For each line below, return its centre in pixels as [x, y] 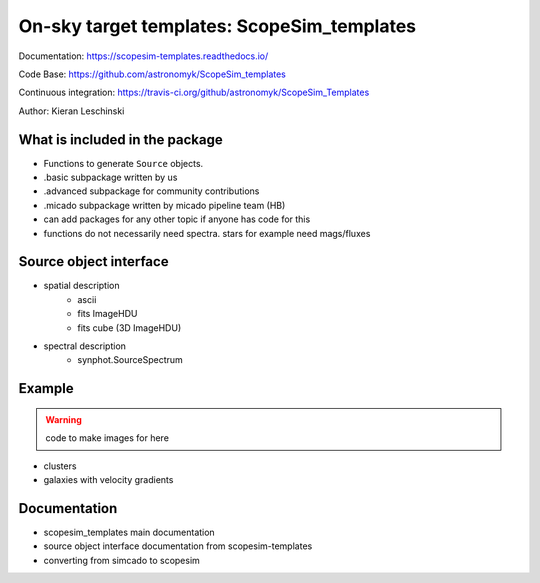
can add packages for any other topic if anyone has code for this [177, 219]
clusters [60, 466]
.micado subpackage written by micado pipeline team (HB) [164, 205]
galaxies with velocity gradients [108, 480]
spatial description [81, 286]
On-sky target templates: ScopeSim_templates [217, 26]
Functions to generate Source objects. [123, 163]
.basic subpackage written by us [110, 177]
